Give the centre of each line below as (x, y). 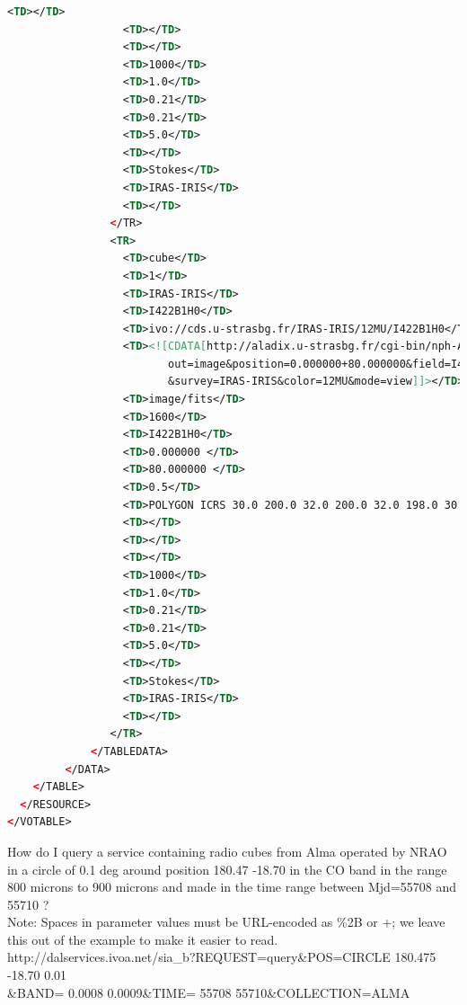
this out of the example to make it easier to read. (143, 939)
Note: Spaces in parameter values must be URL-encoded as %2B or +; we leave (226, 922)
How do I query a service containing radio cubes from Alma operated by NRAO (227, 851)
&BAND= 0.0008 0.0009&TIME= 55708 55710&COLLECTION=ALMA (209, 992)
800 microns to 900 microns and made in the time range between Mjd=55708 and (232, 887)
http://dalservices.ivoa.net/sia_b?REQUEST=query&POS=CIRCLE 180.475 (222, 957)
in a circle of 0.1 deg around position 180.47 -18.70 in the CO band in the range (227, 869)
